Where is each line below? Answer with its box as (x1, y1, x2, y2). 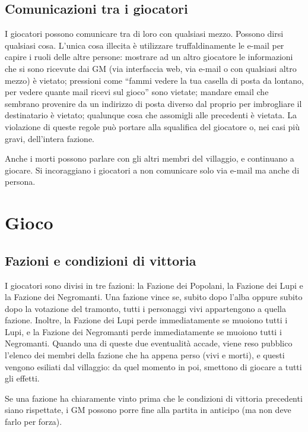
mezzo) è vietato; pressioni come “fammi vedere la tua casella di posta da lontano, (5, 74, 304, 86)
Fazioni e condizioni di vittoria (5, 251, 196, 269)
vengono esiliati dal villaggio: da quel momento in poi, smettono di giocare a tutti (5, 360, 302, 373)
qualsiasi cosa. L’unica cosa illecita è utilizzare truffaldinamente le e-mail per (5, 39, 284, 51)
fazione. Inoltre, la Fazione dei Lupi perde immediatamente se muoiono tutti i (5, 314, 288, 326)
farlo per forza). (5, 415, 62, 428)
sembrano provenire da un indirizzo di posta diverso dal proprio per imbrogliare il (5, 97, 302, 109)
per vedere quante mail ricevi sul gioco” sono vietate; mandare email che (5, 86, 269, 98)
